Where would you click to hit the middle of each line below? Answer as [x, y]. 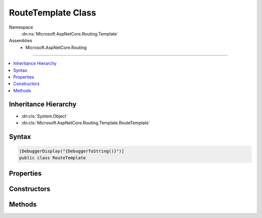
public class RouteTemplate [52, 158]
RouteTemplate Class [53, 13]
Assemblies [21, 41]
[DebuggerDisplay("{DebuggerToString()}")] [72, 151]
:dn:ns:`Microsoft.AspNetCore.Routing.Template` [70, 34]
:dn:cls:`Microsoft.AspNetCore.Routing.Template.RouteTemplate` [86, 123]
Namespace [21, 27]
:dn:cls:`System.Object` [44, 116]
